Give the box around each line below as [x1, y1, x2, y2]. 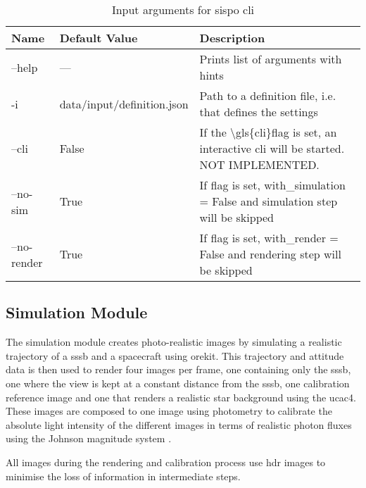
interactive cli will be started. [199, 140, 345, 156]
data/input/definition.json [59, 95, 189, 112]
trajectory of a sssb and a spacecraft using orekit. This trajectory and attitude [6, 348, 344, 363]
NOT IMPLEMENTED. [199, 156, 320, 173]
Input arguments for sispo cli [111, 1, 255, 18]
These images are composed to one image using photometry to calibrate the [6, 403, 332, 418]
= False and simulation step [199, 193, 338, 209]
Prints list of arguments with [199, 51, 342, 67]
